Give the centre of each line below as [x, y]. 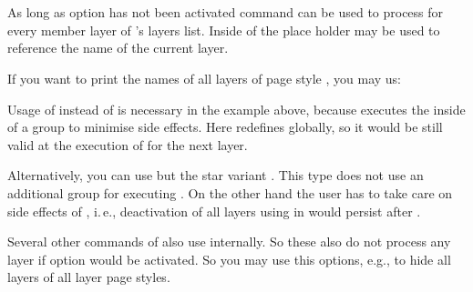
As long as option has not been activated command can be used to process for [226, 12]
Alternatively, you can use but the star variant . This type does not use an [216, 175]
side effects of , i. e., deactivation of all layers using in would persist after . [214, 211]
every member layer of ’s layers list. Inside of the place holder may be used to [224, 30]
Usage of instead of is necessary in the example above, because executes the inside [236, 109]
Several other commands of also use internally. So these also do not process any [229, 242]
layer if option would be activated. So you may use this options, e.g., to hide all [229, 259]
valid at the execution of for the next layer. [128, 144]
